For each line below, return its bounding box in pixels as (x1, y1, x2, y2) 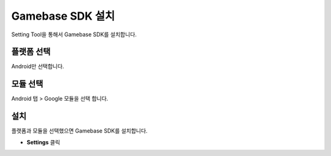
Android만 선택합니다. (11, 63, 64, 70)
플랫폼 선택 (11, 47, 51, 57)
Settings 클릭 (26, 138, 61, 146)
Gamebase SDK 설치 (11, 9, 115, 23)
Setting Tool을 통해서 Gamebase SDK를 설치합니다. (11, 31, 137, 38)
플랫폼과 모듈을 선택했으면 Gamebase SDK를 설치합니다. (11, 127, 148, 135)
